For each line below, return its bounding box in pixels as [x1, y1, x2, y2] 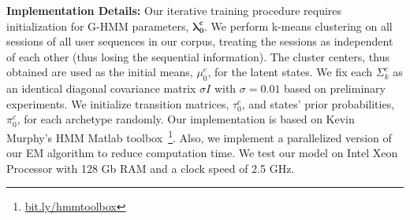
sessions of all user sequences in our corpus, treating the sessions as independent [6, 33, 393, 49]
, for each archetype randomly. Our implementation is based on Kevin [17, 111, 355, 127]
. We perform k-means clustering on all [204, 17, 393, 34]
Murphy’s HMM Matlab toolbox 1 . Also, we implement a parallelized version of [6, 126, 392, 145]
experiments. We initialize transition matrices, [6, 95, 229, 112]
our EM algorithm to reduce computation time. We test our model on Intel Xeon [6, 145, 398, 161]
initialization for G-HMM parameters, [6, 17, 189, 34]
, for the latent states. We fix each [207, 64, 373, 80]
